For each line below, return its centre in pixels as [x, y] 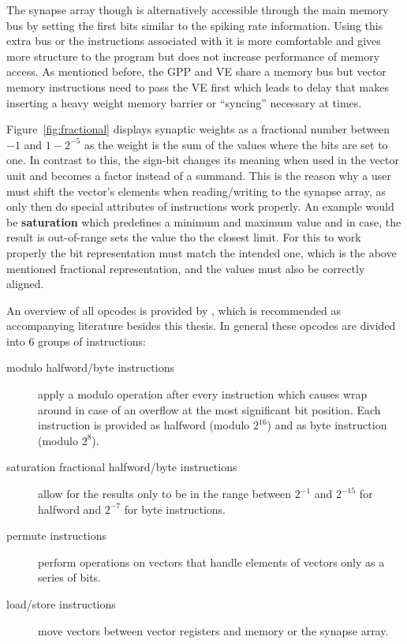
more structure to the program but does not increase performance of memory [193, 56]
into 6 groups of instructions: [76, 341]
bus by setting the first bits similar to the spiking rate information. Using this [195, 25]
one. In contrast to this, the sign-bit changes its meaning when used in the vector [203, 160]
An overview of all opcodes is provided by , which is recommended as [174, 310]
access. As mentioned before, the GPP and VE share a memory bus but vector [196, 71]
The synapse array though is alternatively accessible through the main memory [198, 9]
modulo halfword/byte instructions [90, 367]
